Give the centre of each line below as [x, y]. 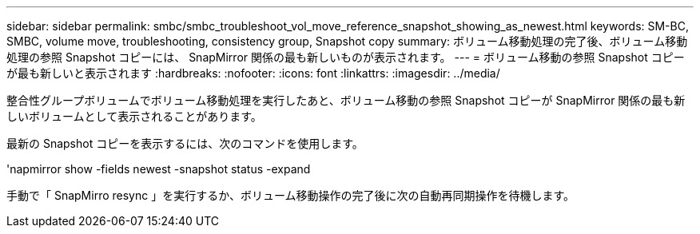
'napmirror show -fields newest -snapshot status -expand [159, 169]
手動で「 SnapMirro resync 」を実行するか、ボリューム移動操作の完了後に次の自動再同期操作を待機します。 [291, 195]
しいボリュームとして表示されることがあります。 [134, 116]
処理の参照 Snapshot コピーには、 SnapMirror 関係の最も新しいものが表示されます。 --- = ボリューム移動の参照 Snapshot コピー [346, 57]
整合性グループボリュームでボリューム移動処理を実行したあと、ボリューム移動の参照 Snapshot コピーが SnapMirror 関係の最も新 [346, 100]
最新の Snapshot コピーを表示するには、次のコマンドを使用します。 [185, 143]
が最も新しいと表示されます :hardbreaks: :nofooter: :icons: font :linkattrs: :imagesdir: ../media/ [253, 73]
